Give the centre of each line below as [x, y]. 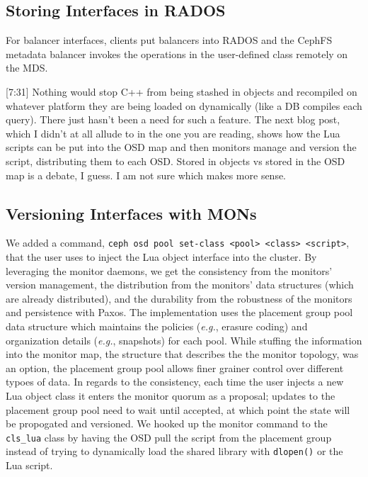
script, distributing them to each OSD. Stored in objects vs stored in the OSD [176, 161]
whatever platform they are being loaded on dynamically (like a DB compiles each [184, 105]
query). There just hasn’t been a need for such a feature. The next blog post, [173, 119]
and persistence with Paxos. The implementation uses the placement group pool [179, 312]
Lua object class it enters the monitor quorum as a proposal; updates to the [171, 395]
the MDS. [27, 68]
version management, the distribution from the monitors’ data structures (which [180, 285]
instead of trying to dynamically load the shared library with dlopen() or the [174, 451]
